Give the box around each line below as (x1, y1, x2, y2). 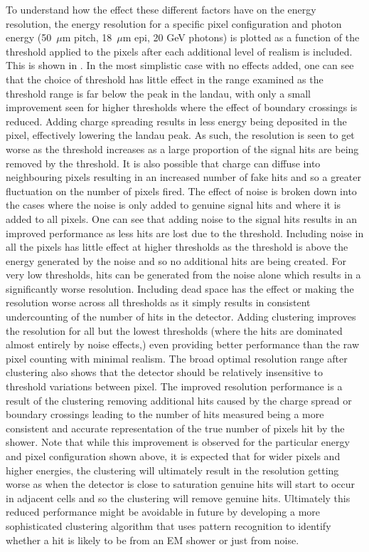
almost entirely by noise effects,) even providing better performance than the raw (6, 337, 360, 352)
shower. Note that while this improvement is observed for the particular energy (6, 434, 350, 449)
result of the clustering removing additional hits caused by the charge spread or (6, 392, 352, 407)
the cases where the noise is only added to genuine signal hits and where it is (6, 197, 341, 212)
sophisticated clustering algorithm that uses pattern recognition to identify (6, 518, 331, 533)
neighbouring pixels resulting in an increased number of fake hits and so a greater (6, 170, 361, 184)
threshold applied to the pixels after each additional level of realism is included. (6, 43, 353, 58)
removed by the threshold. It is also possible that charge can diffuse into (6, 155, 321, 170)
